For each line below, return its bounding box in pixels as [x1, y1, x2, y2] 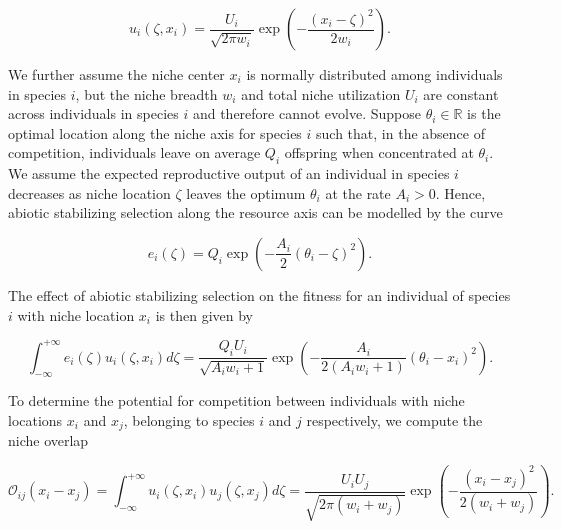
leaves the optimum [186, 182, 306, 203]
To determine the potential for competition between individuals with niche [8, 390, 465, 411]
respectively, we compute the [306, 410, 483, 431]
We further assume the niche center [8, 64, 225, 84]
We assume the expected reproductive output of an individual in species [8, 163, 450, 184]
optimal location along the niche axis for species [8, 122, 302, 143]
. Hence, [435, 182, 486, 203]
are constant [423, 83, 499, 104]
